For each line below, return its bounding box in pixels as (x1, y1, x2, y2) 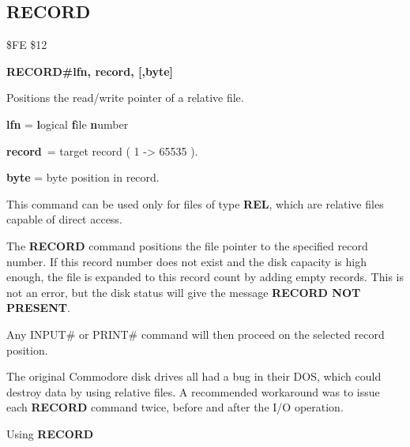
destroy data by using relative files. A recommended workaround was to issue (6, 383, 380, 400)
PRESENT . (6, 299, 70, 316)
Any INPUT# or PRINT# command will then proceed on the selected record (6, 325, 385, 342)
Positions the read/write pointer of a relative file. (6, 89, 244, 106)
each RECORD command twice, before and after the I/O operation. (6, 399, 344, 415)
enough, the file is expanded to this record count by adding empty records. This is (6, 269, 404, 285)
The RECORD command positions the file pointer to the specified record (6, 237, 368, 254)
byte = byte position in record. (6, 169, 160, 186)
